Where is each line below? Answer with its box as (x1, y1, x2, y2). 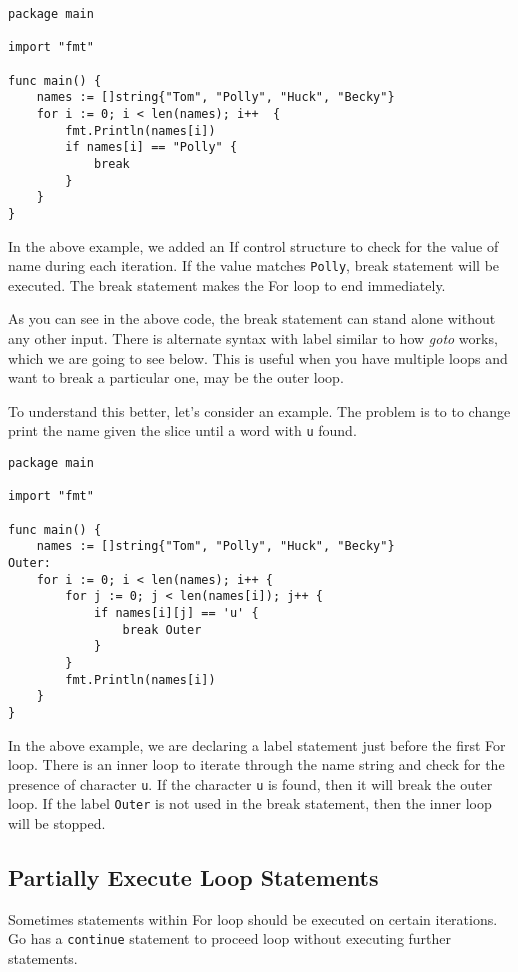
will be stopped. (8, 813, 106, 833)
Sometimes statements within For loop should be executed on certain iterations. (8, 908, 498, 929)
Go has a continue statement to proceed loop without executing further (8, 928, 452, 949)
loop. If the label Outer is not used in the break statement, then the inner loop (8, 793, 492, 814)
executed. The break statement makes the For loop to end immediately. (8, 274, 446, 295)
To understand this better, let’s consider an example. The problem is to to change (8, 400, 511, 421)
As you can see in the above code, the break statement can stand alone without (8, 308, 496, 329)
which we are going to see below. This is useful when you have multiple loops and (8, 347, 508, 368)
